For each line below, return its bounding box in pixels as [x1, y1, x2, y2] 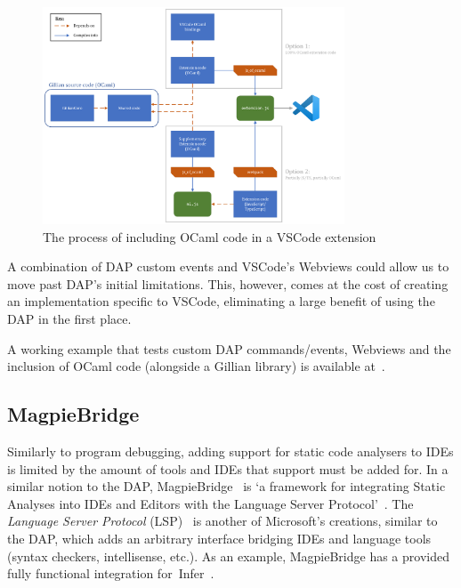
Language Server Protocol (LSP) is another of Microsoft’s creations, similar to [7, 511, 438, 530]
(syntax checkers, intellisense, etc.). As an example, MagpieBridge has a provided [7, 546, 449, 565]
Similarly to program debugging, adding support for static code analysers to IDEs [7, 442, 454, 461]
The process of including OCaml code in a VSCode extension [43, 227, 376, 246]
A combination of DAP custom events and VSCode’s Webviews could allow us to [7, 257, 449, 276]
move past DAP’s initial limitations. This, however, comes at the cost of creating [7, 274, 449, 293]
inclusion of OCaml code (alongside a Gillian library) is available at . [7, 357, 385, 375]
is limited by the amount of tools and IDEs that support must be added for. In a [7, 459, 449, 478]
